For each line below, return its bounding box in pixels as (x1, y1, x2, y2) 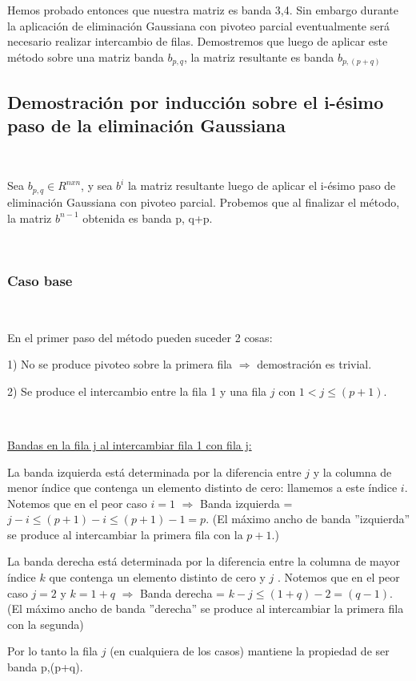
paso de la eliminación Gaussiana (7, 113, 286, 138)
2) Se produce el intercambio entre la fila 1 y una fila (7, 382, 267, 399)
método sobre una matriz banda (7, 48, 164, 65)
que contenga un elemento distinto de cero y (49, 569, 266, 586)
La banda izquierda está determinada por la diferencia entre (7, 463, 302, 480)
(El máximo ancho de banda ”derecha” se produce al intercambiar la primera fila (7, 600, 404, 617)
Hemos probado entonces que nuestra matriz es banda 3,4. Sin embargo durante (7, 2, 398, 18)
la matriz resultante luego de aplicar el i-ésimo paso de (127, 177, 396, 194)
